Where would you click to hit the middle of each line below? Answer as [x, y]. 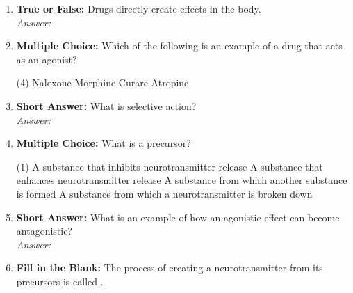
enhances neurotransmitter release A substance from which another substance [182, 180]
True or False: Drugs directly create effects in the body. [139, 8]
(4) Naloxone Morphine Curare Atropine [102, 82]
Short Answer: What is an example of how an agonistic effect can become [178, 217]
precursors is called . [60, 281]
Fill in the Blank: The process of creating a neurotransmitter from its [170, 268]
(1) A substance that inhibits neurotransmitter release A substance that [170, 166]
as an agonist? [47, 59]
